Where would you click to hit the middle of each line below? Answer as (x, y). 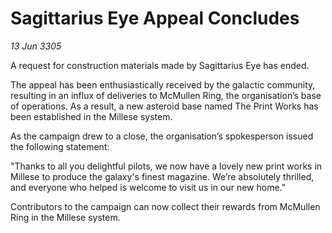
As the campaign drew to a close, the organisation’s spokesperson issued (162, 136)
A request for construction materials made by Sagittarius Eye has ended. (160, 65)
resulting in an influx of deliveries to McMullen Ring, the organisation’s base (166, 95)
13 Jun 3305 (36, 46)
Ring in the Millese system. (65, 217)
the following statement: (60, 146)
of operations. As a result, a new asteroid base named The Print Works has (164, 106)
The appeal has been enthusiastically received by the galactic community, (163, 84)
